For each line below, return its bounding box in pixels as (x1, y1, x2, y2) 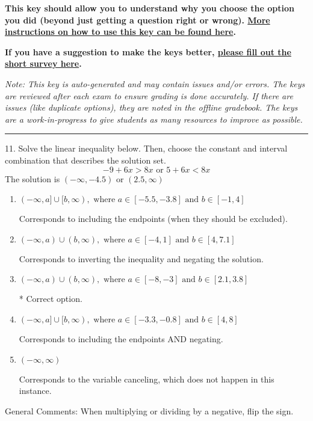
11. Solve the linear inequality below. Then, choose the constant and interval (5, 142, 288, 155)
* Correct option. (19, 292, 82, 305)
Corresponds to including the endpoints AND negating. (19, 332, 223, 345)
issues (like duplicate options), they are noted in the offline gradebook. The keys (5, 101, 298, 114)
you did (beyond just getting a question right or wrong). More (5, 13, 270, 26)
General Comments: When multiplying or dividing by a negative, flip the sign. (5, 404, 294, 417)
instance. (19, 384, 52, 397)
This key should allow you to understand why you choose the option (5, 2, 295, 14)
